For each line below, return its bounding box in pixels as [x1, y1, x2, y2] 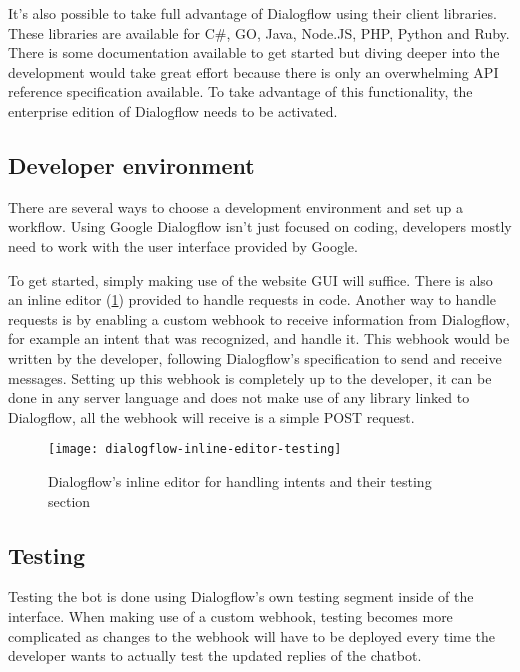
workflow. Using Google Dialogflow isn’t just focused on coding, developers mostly [8, 216, 512, 237]
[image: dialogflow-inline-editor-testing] [48, 442, 342, 457]
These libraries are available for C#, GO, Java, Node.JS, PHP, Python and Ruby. [8, 22, 510, 43]
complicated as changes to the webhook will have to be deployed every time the [8, 625, 496, 646]
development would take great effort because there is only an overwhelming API [8, 61, 499, 82]
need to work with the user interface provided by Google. [8, 235, 358, 256]
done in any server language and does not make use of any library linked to [8, 387, 470, 408]
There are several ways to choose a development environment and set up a [8, 196, 463, 217]
